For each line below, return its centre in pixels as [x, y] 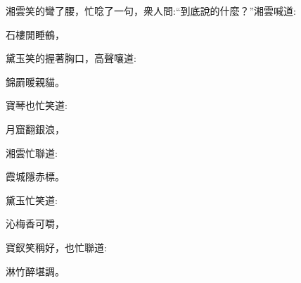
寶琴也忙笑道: [37, 105]
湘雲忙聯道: [32, 152]
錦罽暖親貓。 [35, 81]
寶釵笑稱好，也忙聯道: [56, 247]
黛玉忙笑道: [32, 200]
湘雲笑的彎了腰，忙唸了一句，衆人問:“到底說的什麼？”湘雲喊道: [151, 11]
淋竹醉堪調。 [35, 271]
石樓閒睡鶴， [35, 34]
